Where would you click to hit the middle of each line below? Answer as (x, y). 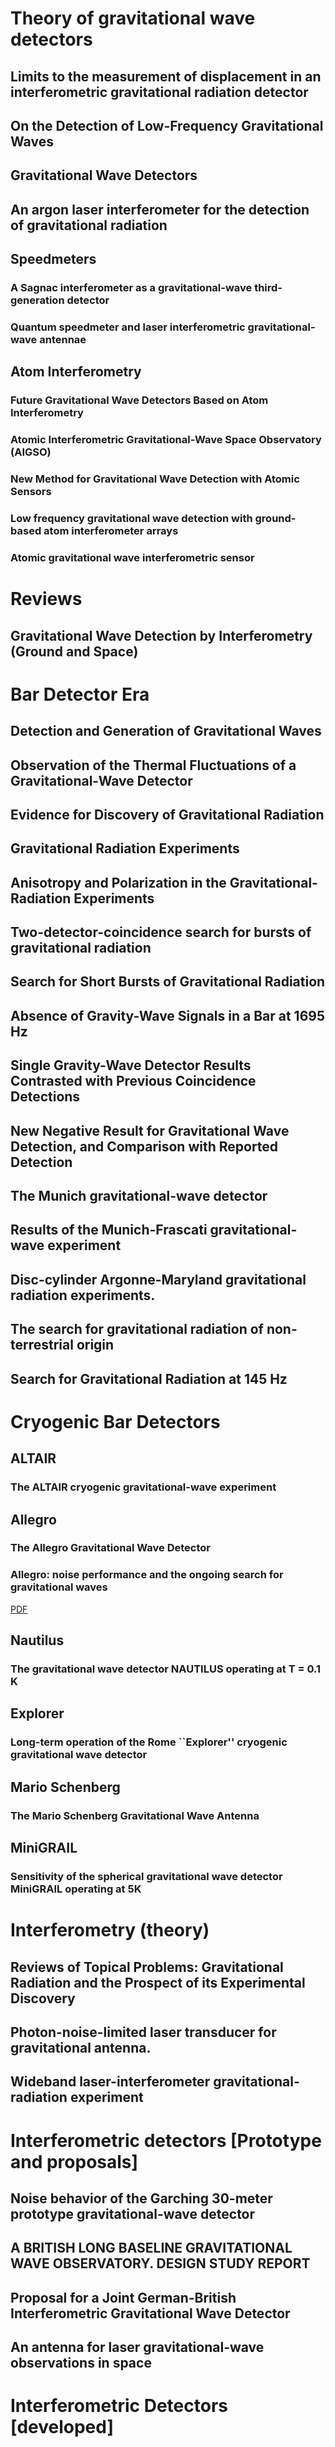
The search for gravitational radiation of (137, 1329)
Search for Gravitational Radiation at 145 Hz (149, 1378)
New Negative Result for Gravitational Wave (150, 1130)
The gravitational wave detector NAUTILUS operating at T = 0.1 (166, 1669)
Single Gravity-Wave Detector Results (131, 1065)
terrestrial (42, 1345)
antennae (63, 339)
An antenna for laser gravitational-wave (137, 2347)
